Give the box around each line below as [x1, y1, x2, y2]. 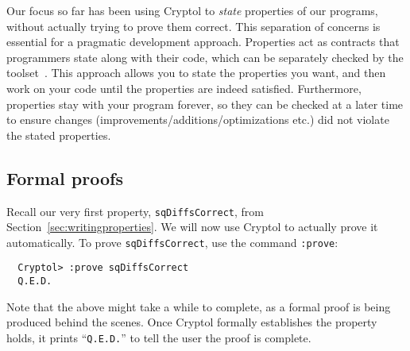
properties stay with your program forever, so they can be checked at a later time [6, 95, 404, 112]
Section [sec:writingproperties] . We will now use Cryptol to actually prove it [6, 218, 378, 235]
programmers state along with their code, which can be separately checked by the [6, 48, 404, 65]
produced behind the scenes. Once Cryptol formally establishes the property [6, 314, 377, 330]
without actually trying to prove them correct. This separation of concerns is [6, 17, 381, 34]
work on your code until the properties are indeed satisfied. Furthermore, [6, 79, 362, 96]
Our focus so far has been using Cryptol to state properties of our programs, [6, 2, 378, 18]
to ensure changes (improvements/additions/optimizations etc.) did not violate [6, 111, 389, 128]
